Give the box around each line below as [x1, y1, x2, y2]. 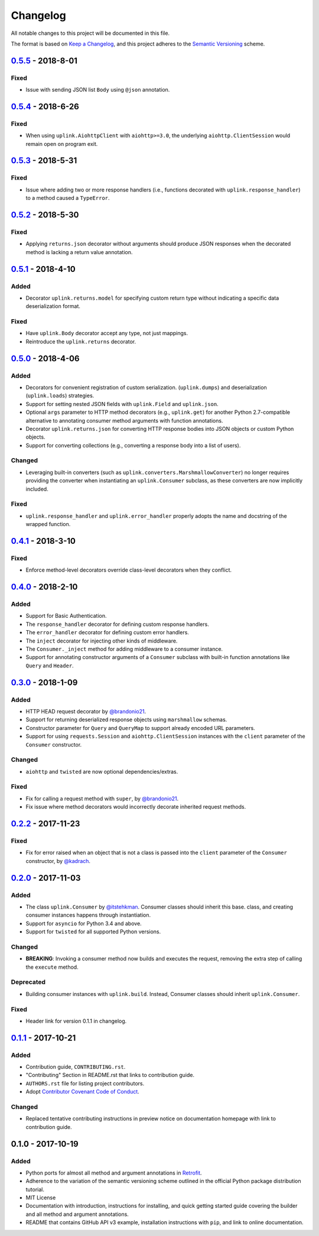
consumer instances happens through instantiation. [25, 911, 151, 919]
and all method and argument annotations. [25, 1211, 129, 1218]
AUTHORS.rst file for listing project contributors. [25, 1079, 145, 1087]
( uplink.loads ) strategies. [25, 392, 95, 399]
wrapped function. [25, 521, 71, 528]
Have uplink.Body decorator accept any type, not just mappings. [25, 330, 188, 337]
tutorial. [25, 1186, 44, 1193]
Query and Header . [25, 662, 74, 669]
